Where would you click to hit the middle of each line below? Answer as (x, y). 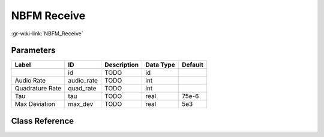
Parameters (33, 51)
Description (122, 65)
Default (193, 65)
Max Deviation (35, 104)
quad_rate (82, 89)
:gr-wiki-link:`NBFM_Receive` (47, 34)
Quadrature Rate (38, 89)
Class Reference (43, 121)
